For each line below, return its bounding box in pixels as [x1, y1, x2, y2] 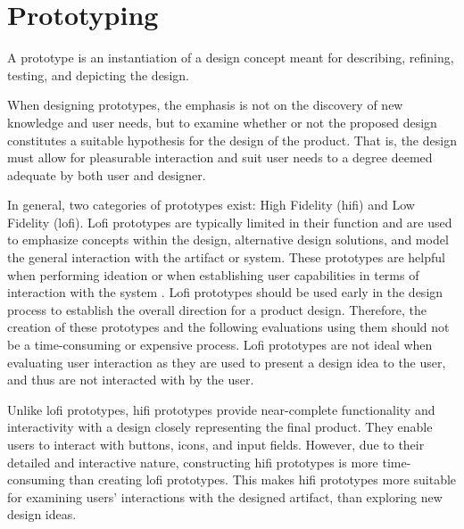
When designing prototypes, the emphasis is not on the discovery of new [7, 95, 403, 114]
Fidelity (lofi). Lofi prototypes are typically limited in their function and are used [7, 212, 452, 231]
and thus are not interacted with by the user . [7, 370, 254, 389]
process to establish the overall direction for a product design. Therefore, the [7, 300, 427, 318]
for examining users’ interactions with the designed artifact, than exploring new [7, 487, 443, 506]
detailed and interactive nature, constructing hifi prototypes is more [7, 452, 378, 471]
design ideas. [7, 505, 77, 524]
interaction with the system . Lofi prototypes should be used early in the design [7, 283, 443, 302]
